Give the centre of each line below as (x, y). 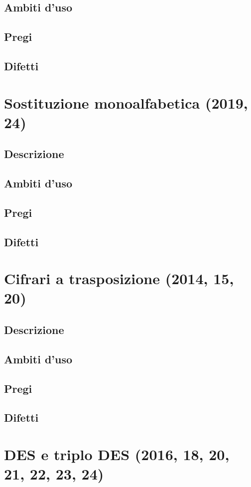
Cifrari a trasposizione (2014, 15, (119, 278)
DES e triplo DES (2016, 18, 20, (117, 454)
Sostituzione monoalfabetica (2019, (126, 102)
